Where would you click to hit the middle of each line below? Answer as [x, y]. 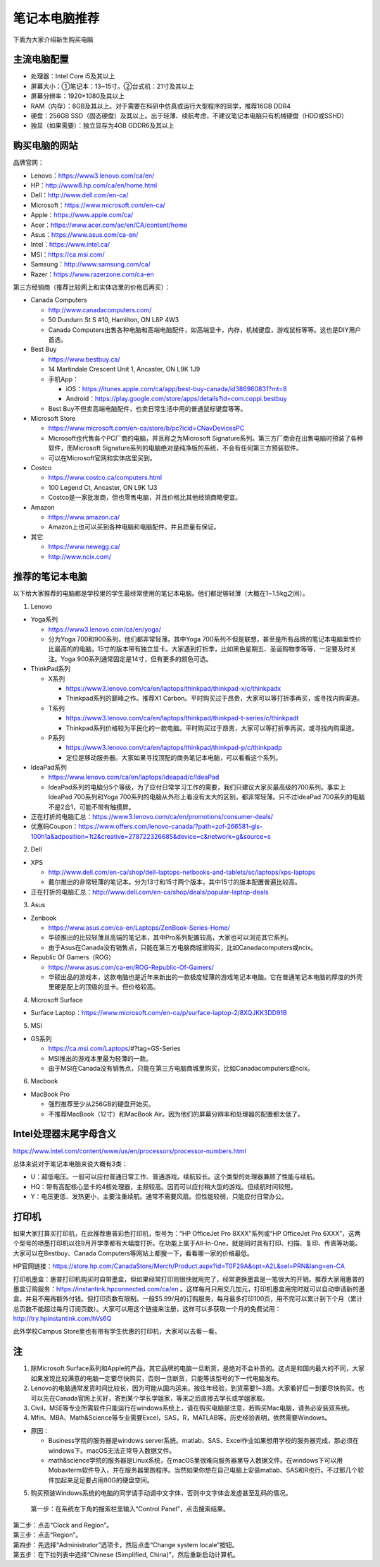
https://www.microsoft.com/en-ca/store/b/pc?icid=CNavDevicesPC [146, 428]
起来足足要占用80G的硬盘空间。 [107, 1480]
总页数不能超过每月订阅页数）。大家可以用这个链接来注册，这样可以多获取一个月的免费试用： [147, 1308]
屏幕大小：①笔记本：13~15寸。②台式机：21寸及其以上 [112, 86]
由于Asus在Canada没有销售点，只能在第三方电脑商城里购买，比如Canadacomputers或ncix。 [183, 947]
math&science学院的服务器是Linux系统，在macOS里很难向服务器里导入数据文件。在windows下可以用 [196, 1460]
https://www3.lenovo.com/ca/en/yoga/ [104, 629]
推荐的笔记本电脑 [50, 577]
